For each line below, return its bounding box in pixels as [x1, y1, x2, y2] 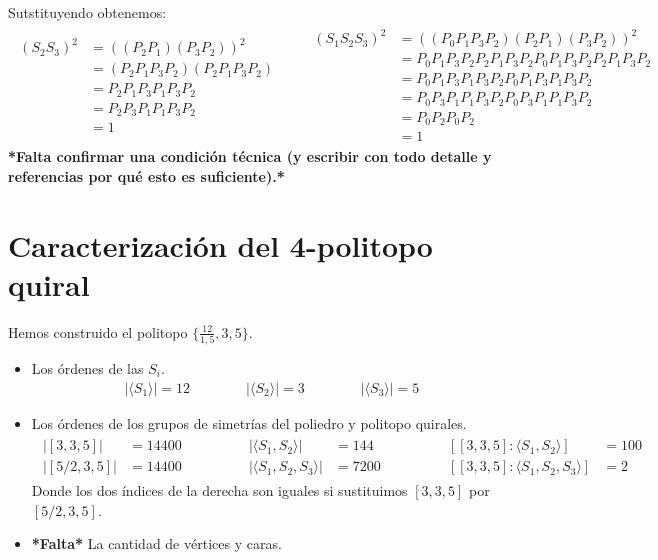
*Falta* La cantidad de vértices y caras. [31, 533, 282, 554]
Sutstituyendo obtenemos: [8, 2, 167, 22]
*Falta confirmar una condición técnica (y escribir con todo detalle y [8, 146, 492, 167]
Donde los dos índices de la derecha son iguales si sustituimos [31, 480, 408, 501]
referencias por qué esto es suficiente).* [8, 165, 285, 186]
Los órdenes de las [31, 357, 144, 378]
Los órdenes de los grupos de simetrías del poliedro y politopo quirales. [31, 412, 467, 433]
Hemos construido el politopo [8, 321, 188, 342]
